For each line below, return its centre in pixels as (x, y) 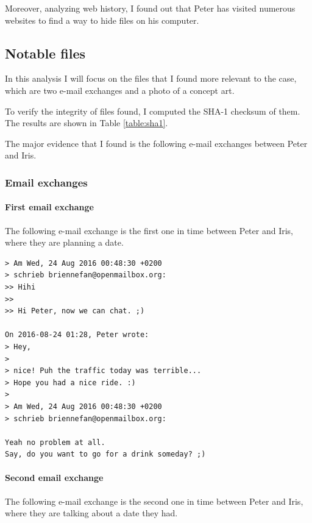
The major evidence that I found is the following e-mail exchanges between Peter (156, 143)
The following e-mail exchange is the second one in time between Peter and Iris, (154, 501)
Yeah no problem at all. (55, 442)
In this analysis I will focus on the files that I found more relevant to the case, (151, 78)
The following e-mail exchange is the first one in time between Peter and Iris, (149, 230)
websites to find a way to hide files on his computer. (102, 20)
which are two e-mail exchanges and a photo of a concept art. (120, 90)
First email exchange (49, 207)
